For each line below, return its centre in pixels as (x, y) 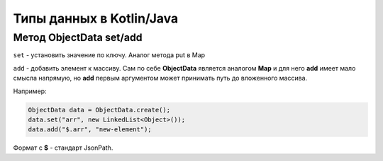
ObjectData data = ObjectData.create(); (99, 110)
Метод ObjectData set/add (78, 37)
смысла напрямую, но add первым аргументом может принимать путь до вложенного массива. (160, 78)
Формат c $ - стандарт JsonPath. (63, 148)
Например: (30, 91)
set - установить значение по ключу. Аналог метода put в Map (109, 55)
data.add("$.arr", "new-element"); (90, 130)
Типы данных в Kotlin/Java (96, 18)
